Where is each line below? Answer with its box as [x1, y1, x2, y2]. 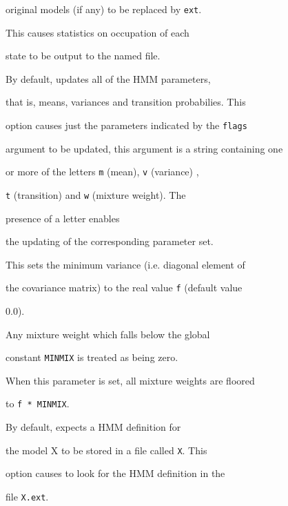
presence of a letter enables [6, 211, 120, 225]
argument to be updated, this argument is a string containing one [6, 141, 283, 155]
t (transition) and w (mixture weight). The [6, 187, 186, 202]
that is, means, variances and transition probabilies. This [6, 95, 246, 109]
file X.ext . [6, 489, 49, 503]
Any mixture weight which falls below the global [6, 327, 210, 341]
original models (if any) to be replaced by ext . [6, 2, 202, 16]
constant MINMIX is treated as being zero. [6, 350, 178, 364]
